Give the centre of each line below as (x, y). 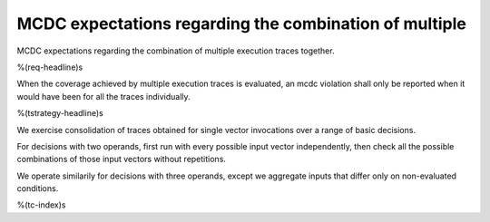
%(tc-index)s (41, 205)
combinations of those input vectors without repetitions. (122, 159)
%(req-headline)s (50, 67)
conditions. (38, 188)
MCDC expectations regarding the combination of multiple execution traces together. (176, 51)
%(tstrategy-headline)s (60, 113)
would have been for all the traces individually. (103, 96)
